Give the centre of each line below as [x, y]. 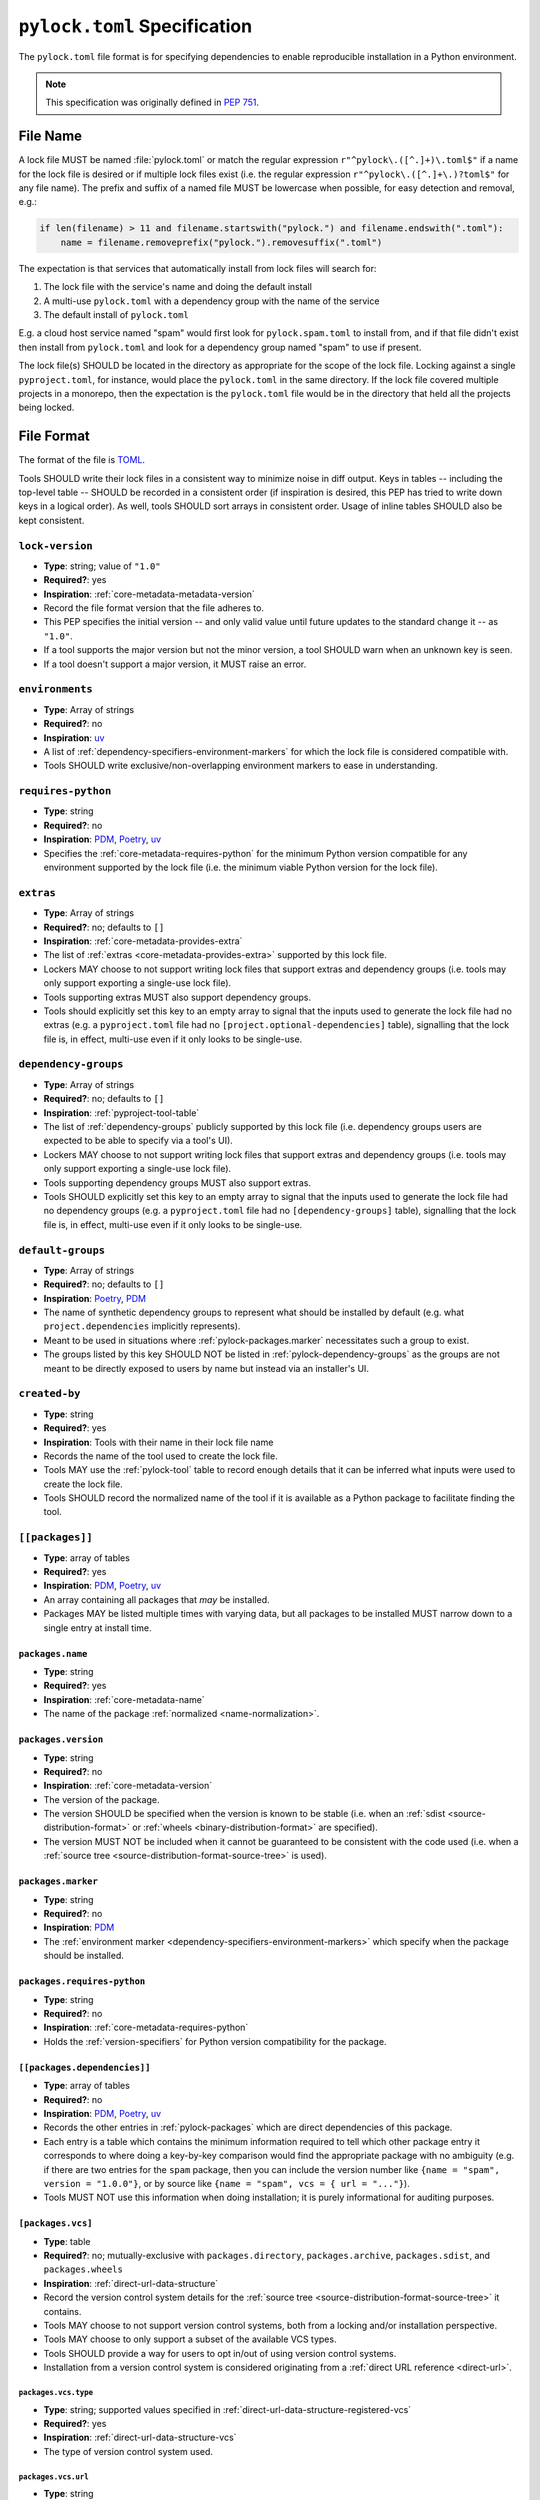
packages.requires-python [82, 1981]
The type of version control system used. [128, 2451]
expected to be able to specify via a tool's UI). [138, 1141]
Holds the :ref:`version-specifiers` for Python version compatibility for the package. [215, 2041]
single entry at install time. [97, 1627]
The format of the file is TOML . [81, 460]
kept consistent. [51, 520]
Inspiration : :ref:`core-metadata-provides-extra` [143, 941]
